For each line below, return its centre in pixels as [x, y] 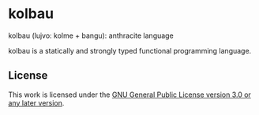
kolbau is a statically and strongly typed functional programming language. [130, 50]
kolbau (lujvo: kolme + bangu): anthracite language [91, 35]
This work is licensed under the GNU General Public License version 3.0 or [129, 95]
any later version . [36, 102]
